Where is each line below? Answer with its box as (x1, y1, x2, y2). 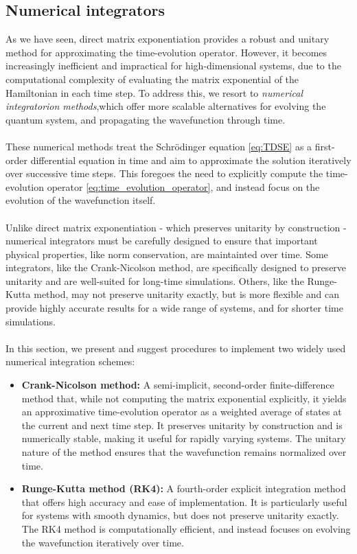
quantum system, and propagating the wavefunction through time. (5, 112, 286, 126)
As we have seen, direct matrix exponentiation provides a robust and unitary (5, 32, 330, 46)
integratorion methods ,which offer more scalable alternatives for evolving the (5, 99, 326, 113)
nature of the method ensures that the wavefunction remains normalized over (21, 445, 347, 459)
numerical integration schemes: (5, 354, 135, 369)
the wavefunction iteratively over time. (21, 535, 184, 549)
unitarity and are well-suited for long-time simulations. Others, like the (5, 273, 304, 288)
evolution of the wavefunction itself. (5, 193, 156, 207)
